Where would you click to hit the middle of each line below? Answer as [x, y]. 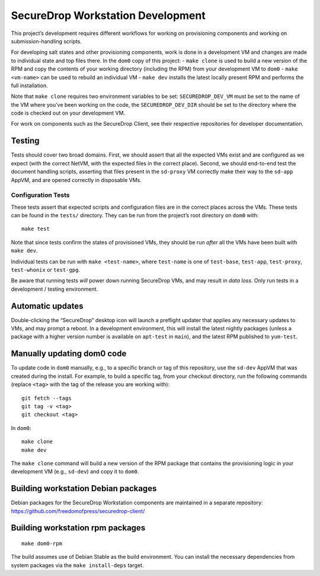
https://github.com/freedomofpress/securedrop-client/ [78, 511]
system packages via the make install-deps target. [77, 565]
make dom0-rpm [42, 544]
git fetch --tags [47, 398]
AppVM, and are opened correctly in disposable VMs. [76, 180]
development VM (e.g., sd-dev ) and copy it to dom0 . [75, 472]
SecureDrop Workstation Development [108, 15]
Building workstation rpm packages [78, 528]
